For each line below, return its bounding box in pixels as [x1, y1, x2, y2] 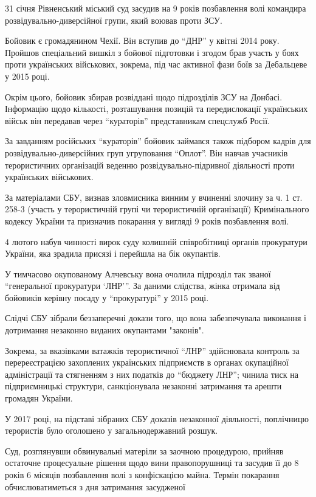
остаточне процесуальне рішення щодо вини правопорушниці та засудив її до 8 [5, 456, 299, 469]
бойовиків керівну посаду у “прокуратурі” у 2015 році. [5, 291, 209, 304]
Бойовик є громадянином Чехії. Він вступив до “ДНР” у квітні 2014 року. [5, 34, 280, 47]
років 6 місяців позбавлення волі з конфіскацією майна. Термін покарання [5, 468, 280, 481]
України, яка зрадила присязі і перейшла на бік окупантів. [5, 247, 221, 260]
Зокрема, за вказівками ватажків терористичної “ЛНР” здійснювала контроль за [5, 344, 300, 356]
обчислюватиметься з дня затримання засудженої [5, 480, 185, 493]
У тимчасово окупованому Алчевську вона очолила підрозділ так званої [5, 267, 271, 280]
